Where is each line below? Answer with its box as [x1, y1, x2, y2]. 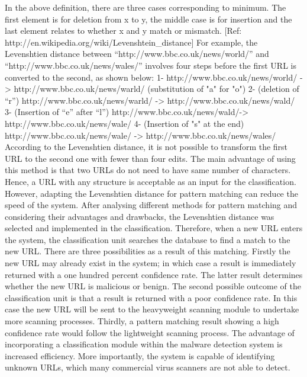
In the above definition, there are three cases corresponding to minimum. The [5, 1, 286, 13]
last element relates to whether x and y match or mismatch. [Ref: [5, 24, 242, 37]
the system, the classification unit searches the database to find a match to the [5, 233, 290, 245]
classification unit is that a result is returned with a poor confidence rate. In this [5, 291, 298, 303]
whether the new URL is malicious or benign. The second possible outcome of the [5, 280, 301, 292]
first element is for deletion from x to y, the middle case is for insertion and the [5, 12, 292, 25]
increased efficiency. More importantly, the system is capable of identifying [5, 349, 275, 362]
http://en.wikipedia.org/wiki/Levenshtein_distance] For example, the [5, 36, 258, 48]
